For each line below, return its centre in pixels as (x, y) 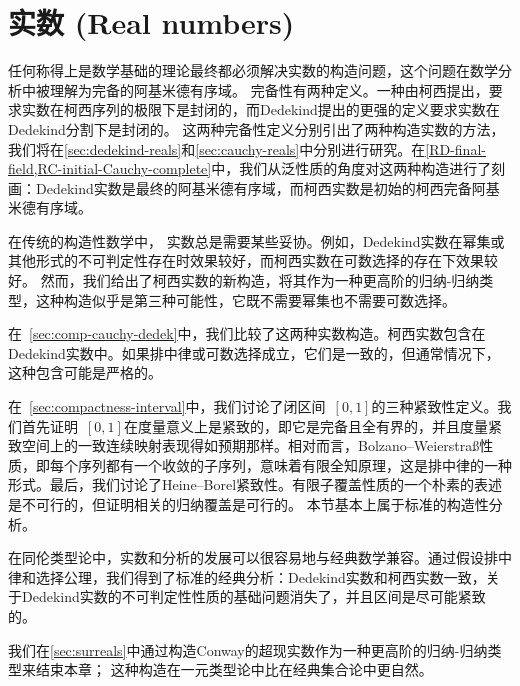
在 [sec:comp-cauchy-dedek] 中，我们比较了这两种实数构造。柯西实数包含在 (247, 333)
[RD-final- (455, 148)
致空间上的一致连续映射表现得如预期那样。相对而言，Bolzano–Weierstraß (244, 445)
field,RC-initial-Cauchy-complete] (110, 168)
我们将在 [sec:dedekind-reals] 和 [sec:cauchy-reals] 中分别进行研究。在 (217, 148)
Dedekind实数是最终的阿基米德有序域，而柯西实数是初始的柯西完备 (253, 187)
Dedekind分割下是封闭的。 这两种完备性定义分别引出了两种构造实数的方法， (256, 128)
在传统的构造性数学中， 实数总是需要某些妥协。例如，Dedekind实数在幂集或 (256, 240)
